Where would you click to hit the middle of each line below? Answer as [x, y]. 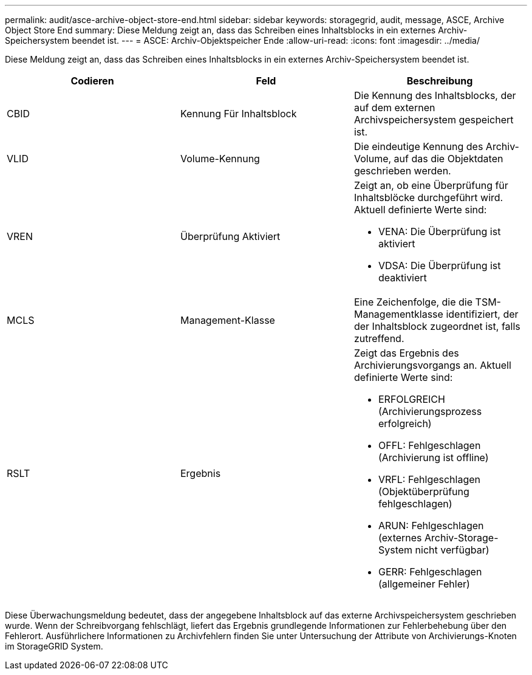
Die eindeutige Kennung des [418, 146]
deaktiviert [402, 278]
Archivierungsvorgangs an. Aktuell [432, 365]
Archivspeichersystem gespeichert [434, 120]
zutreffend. [379, 338]
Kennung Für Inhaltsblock [238, 114]
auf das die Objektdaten [448, 159]
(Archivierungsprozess [430, 411]
